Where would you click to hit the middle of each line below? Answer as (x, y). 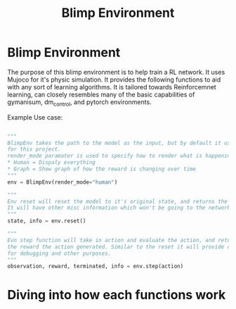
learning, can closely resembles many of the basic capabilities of (101, 94)
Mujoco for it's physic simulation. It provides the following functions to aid (114, 80)
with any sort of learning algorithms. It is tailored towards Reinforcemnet (112, 87)
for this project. (34, 149)
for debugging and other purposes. (59, 253)
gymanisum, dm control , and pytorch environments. (80, 102)
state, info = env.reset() (47, 221)
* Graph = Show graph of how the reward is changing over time (102, 169)
